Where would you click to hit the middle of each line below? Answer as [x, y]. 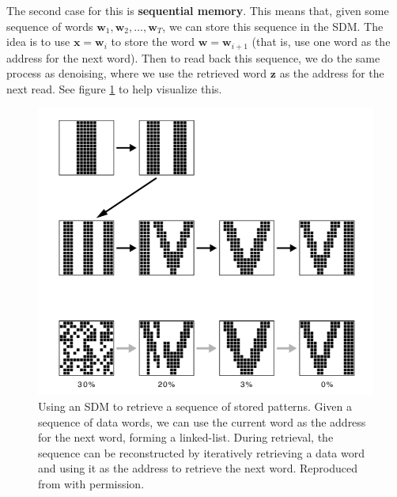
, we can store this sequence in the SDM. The [273, 26]
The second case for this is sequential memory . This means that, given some [198, 10]
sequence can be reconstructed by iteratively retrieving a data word [201, 452]
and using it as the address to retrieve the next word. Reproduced [198, 468]
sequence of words [50, 26]
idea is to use [38, 42]
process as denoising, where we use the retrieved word [137, 73]
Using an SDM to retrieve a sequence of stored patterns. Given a [195, 406]
